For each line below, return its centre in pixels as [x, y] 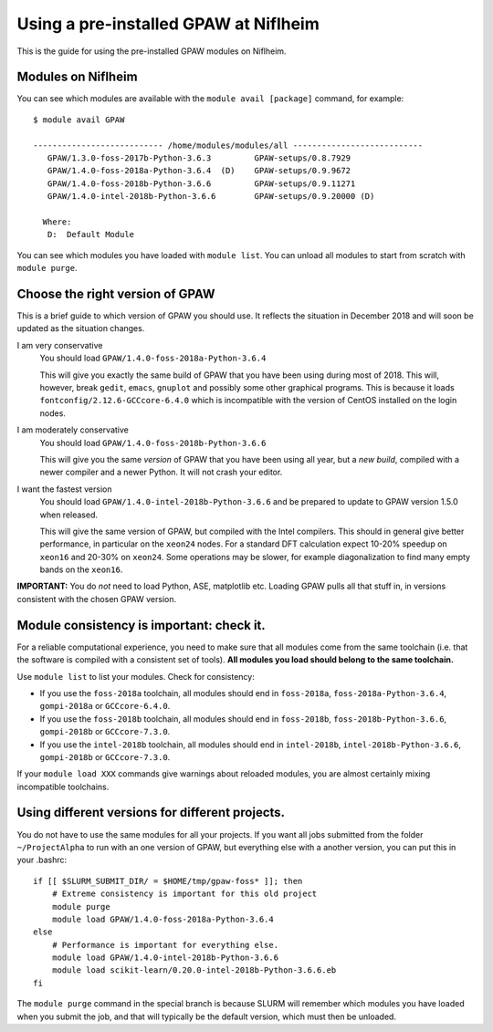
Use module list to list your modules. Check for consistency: [136, 676]
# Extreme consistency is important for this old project [184, 894]
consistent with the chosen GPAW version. [97, 599]
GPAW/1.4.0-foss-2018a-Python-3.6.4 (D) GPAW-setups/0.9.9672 [199, 171]
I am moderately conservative [73, 430]
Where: [57, 222]
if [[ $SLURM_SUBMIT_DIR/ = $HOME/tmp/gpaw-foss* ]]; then [168, 881]
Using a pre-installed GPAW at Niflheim [168, 24]
